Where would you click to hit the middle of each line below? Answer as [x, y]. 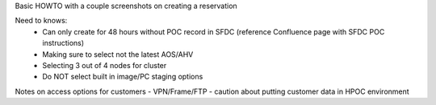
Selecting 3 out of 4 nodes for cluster [105, 65]
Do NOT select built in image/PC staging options [123, 77]
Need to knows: [41, 21]
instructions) [63, 43]
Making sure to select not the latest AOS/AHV [118, 54]
